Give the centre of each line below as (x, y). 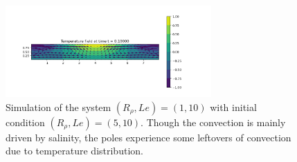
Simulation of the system (58, 107)
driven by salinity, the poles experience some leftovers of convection (148, 137)
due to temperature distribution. (74, 151)
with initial (233, 107)
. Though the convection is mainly (213, 122)
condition (25, 122)
